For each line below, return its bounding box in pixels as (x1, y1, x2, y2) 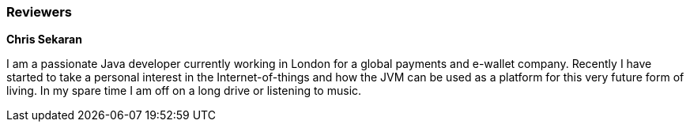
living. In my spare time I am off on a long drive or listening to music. (6, 84, 362, 98)
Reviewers (6, 4, 73, 20)
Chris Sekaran (6, 32, 82, 47)
